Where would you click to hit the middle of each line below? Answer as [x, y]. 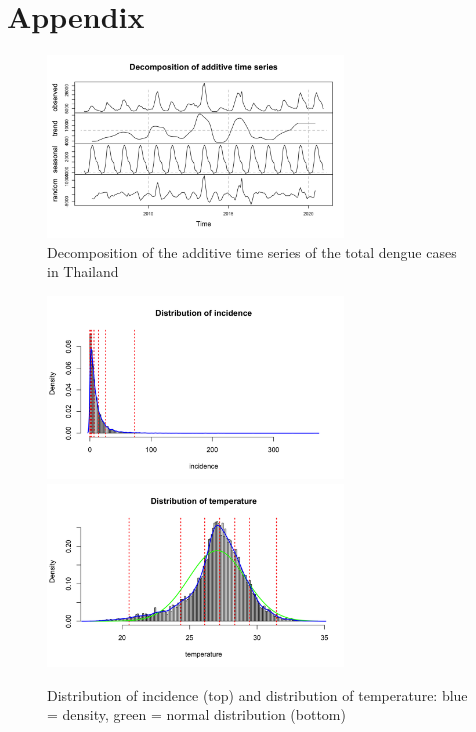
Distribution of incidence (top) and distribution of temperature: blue [257, 694]
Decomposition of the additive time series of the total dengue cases [252, 251]
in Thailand [83, 271]
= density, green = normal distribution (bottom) [196, 714]
